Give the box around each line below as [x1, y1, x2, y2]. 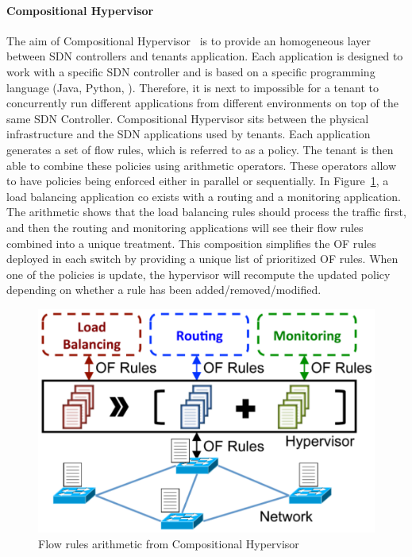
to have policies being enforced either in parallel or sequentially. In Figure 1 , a [6, 172, 389, 189]
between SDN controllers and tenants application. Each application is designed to [6, 48, 403, 64]
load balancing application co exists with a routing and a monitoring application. [6, 188, 401, 204]
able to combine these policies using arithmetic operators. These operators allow [6, 157, 397, 173]
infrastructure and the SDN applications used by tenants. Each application [6, 126, 371, 142]
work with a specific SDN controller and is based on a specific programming [6, 63, 375, 79]
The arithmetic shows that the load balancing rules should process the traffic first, [6, 203, 406, 220]
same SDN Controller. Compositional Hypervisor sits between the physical [6, 110, 369, 126]
